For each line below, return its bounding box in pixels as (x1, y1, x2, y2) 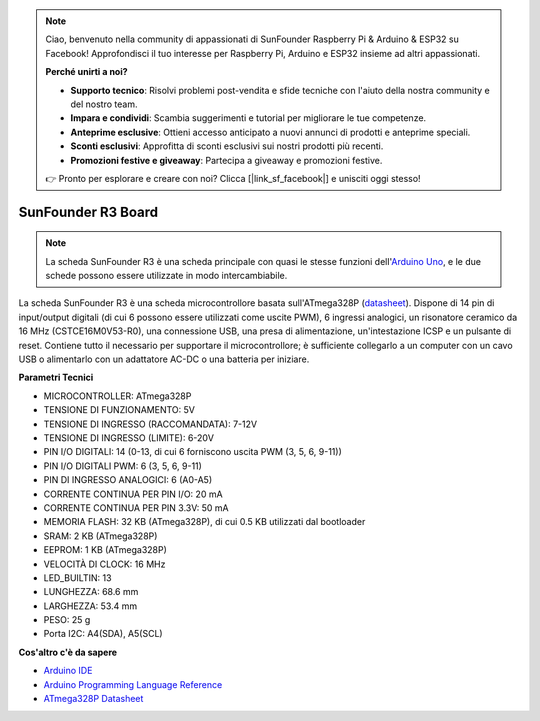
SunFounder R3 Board (18, 203, 159, 220)
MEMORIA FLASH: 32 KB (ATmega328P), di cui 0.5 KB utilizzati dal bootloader (43, 516, 366, 528)
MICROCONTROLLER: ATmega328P (43, 390, 192, 402)
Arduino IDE (43, 665, 93, 677)
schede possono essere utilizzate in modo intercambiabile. (45, 270, 288, 282)
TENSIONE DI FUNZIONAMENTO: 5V (43, 404, 195, 416)
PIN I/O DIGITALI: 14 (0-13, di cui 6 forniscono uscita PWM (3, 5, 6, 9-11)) (43, 446, 342, 458)
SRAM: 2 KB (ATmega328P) (43, 530, 158, 542)
